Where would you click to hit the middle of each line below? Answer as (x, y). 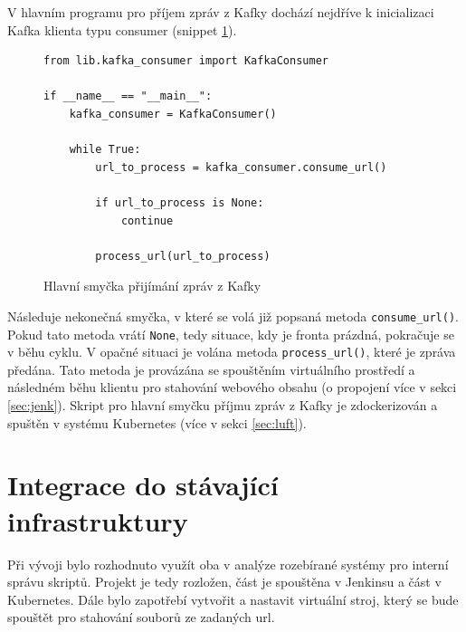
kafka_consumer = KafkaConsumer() (173, 114)
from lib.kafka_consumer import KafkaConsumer (186, 61)
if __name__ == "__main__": (128, 96)
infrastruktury (98, 520)
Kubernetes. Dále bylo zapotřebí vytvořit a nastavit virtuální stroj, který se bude (233, 599)
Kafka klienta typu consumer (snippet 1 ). (122, 29)
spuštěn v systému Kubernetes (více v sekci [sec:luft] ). (157, 422)
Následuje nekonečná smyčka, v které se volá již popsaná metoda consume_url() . (233, 316)
